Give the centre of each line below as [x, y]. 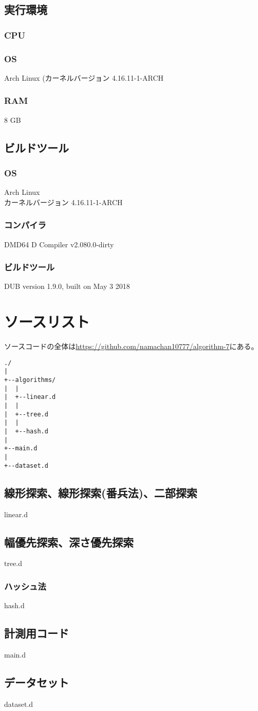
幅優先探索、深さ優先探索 [69, 542]
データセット [36, 682]
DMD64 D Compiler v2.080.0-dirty [59, 244]
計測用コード [36, 633]
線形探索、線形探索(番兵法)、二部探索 [101, 492]
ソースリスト [47, 322]
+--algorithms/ [30, 380]
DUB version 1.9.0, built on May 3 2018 [67, 286]
